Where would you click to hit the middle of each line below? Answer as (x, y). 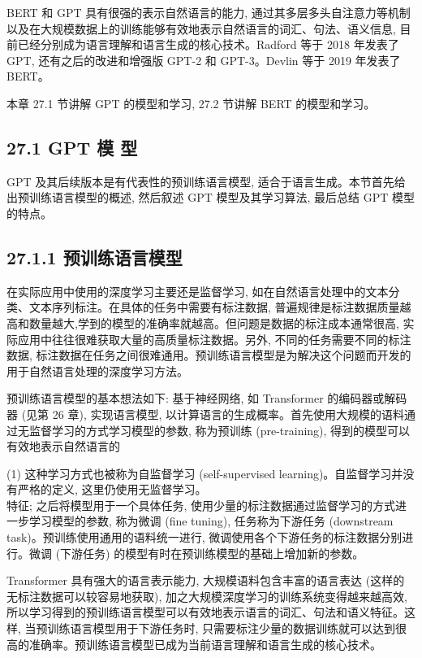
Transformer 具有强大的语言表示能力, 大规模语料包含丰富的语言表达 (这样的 (206, 580)
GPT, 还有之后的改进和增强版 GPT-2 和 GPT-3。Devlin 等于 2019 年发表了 (204, 60)
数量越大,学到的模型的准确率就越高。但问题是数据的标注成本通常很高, (214, 322)
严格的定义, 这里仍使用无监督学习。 (112, 489)
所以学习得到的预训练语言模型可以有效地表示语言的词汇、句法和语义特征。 (205, 612)
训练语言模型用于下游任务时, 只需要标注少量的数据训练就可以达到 (222, 628)
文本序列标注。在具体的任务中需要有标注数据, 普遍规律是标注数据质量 (214, 307)
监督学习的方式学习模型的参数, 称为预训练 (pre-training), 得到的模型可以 (220, 430)
